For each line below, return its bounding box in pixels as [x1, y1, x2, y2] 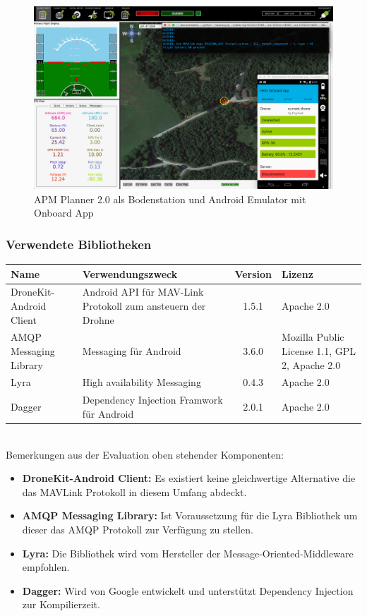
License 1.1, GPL [282, 344, 356, 358]
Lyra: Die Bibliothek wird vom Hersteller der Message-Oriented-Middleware [22, 545, 354, 560]
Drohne [82, 312, 114, 327]
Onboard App [34, 205, 94, 220]
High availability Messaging [82, 375, 201, 389]
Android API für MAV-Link [82, 284, 204, 299]
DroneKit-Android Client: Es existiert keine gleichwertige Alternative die [22, 471, 356, 485]
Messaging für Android [82, 344, 181, 358]
